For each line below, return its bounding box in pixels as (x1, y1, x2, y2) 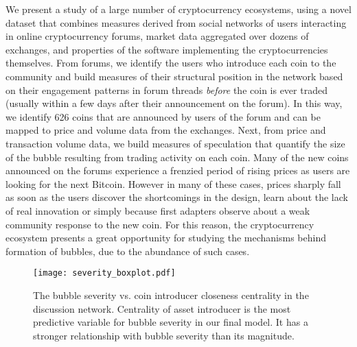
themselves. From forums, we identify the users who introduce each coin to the (5, 56, 336, 70)
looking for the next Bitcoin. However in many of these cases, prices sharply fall (5, 176, 341, 191)
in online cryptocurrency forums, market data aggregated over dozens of (5, 29, 309, 43)
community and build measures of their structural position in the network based (5, 69, 343, 83)
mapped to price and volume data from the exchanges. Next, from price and (5, 123, 326, 137)
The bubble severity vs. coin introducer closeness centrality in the (33, 287, 309, 302)
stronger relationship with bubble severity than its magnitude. (33, 328, 295, 342)
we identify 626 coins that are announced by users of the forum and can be (5, 109, 321, 123)
